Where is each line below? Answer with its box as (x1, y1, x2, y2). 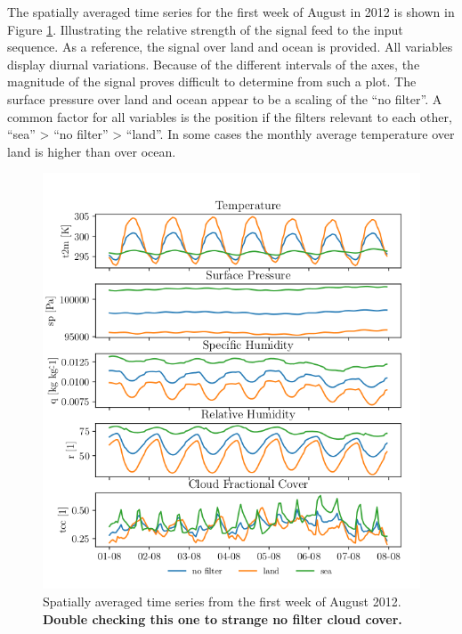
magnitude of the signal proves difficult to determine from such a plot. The (7, 72, 417, 91)
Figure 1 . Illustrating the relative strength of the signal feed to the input (7, 20, 403, 38)
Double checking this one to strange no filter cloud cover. (43, 609, 402, 628)
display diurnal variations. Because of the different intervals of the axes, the (7, 54, 420, 73)
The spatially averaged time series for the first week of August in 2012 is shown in (7, 3, 455, 20)
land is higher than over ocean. (7, 142, 176, 160)
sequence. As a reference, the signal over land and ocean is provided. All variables (7, 37, 453, 56)
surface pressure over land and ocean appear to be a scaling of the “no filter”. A (7, 89, 442, 108)
